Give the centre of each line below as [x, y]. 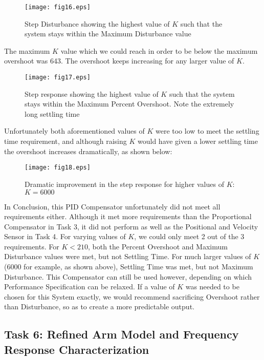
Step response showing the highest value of [92, 93]
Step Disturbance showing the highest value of [97, 23]
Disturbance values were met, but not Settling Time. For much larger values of [128, 256]
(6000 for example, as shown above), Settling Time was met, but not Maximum [129, 267]
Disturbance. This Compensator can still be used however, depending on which [128, 276]
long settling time [52, 113]
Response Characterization [77, 349]
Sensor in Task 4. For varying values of [65, 236]
